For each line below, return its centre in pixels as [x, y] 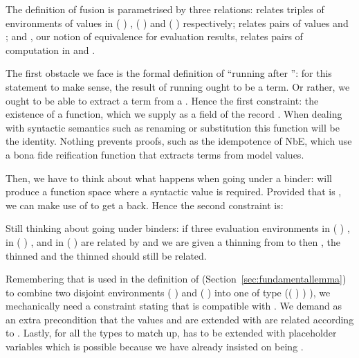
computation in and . [50, 50]
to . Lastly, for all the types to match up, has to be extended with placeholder [171, 333]
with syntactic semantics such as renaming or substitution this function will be [173, 127]
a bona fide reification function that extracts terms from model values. [155, 154]
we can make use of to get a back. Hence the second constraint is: [145, 205]
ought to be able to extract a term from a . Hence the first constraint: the [162, 100]
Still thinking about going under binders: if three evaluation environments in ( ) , [178, 228]
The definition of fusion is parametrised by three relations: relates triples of [165, 9]
